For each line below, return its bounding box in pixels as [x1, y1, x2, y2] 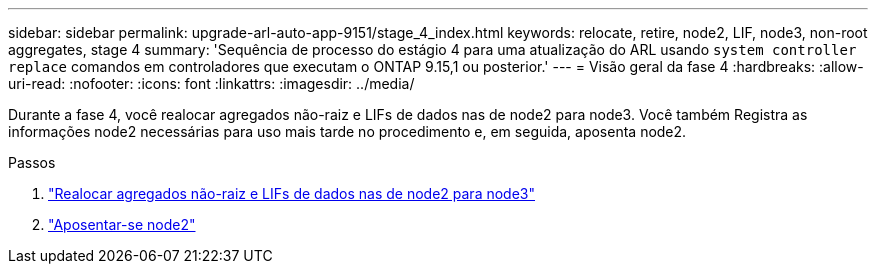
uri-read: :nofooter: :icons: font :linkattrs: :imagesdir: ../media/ [8, 75, 415, 92]
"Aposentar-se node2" [48, 216, 196, 233]
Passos [8, 154, 56, 171]
